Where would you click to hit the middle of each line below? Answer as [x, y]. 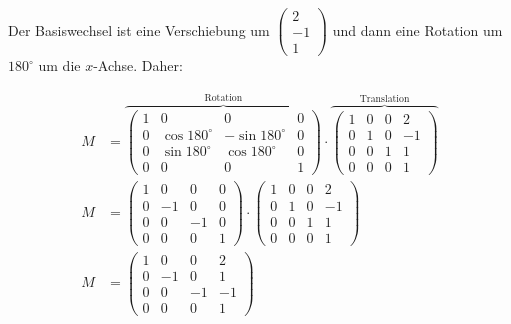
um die [59, 65]
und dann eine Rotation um [417, 29]
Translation [384, 98]
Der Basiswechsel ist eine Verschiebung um [139, 29]
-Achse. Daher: [138, 65]
